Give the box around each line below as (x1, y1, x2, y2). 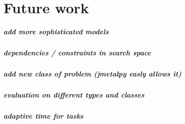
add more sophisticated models (3, 26, 109, 36)
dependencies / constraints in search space (3, 47, 151, 57)
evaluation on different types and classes (3, 89, 145, 99)
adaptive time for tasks (3, 110, 84, 121)
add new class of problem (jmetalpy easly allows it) (3, 68, 182, 78)
